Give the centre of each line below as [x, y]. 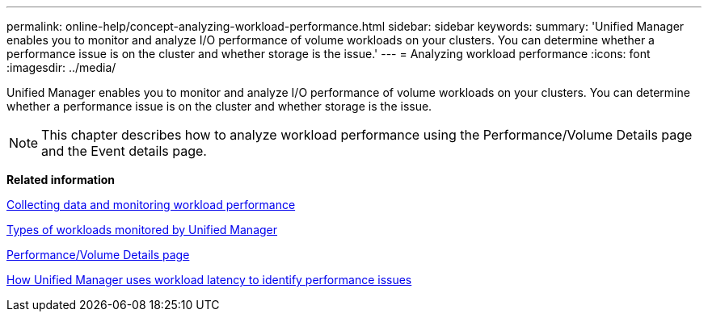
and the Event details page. [124, 151]
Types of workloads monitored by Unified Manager [142, 230]
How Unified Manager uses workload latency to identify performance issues [209, 280]
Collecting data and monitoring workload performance [151, 205]
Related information [61, 180]
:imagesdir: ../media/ [61, 67]
